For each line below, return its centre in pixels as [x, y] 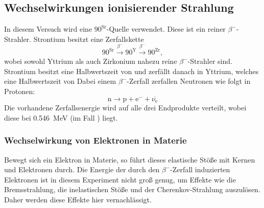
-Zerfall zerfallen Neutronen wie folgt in [189, 81]
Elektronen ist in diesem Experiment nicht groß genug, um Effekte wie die [120, 179]
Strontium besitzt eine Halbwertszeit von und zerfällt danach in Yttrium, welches [131, 71]
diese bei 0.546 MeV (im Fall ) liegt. [61, 117]
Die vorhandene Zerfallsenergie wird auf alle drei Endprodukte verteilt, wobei [125, 108]
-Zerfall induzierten [200, 169]
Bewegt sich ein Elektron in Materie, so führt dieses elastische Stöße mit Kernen [130, 159]
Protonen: [20, 91]
